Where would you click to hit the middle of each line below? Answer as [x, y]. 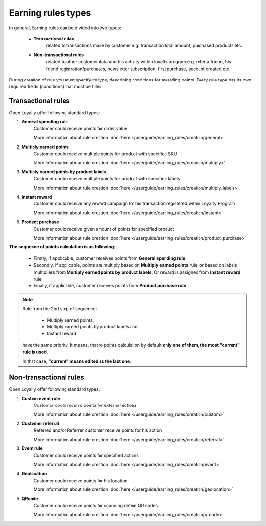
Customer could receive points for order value [81, 128]
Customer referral [40, 423]
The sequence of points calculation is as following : [62, 247]
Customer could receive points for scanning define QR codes [96, 505]
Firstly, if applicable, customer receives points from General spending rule [110, 258]
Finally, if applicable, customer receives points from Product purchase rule [110, 286]
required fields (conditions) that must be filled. [56, 87]
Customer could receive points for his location [81, 480]
